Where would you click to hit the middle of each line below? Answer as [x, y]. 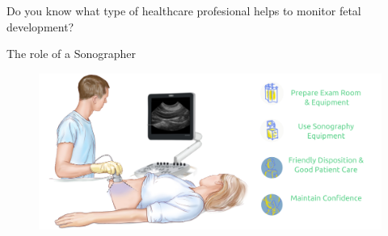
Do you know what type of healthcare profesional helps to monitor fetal [184, 10]
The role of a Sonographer [71, 54]
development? [40, 26]
